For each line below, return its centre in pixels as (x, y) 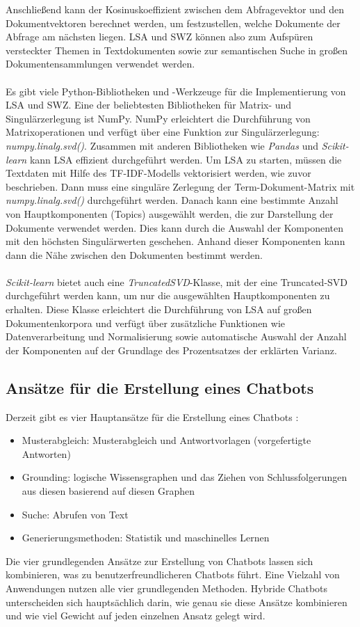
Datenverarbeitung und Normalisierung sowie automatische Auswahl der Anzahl (176, 336)
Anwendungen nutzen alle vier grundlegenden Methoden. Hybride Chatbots (167, 588)
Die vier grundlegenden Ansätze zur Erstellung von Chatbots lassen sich (159, 561)
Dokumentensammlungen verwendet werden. (100, 64)
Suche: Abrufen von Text (75, 514)
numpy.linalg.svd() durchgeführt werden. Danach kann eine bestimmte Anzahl (172, 200)
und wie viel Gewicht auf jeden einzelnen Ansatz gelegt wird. (136, 616)
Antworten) (46, 453)
